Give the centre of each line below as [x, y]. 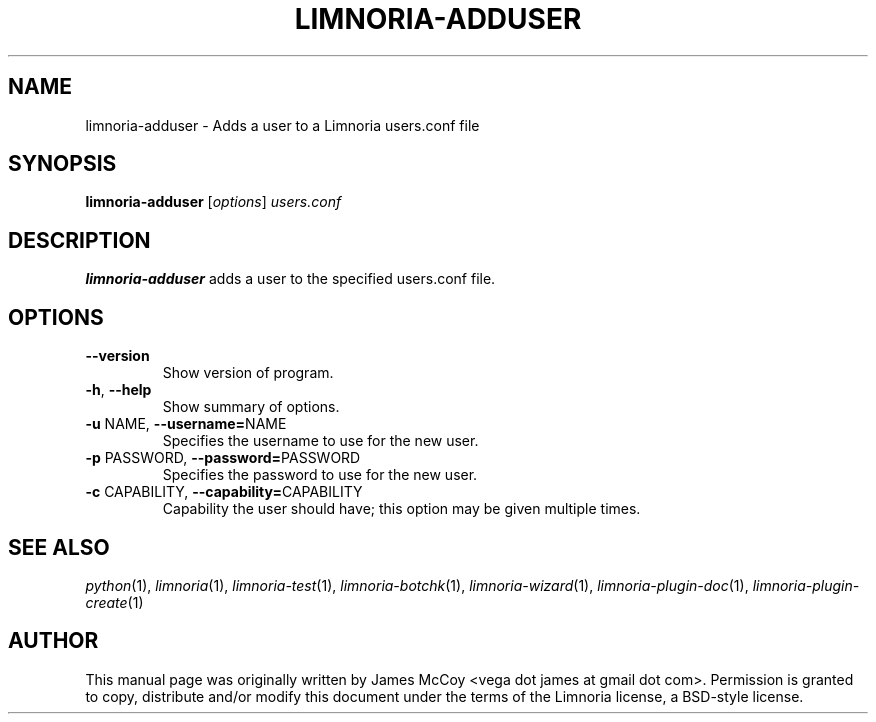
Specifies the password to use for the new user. [320, 475]
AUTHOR [53, 641]
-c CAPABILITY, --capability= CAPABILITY [224, 492]
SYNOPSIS [62, 164]
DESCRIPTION [79, 240]
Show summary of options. [251, 407]
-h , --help [118, 390]
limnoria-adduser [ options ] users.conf [213, 202]
